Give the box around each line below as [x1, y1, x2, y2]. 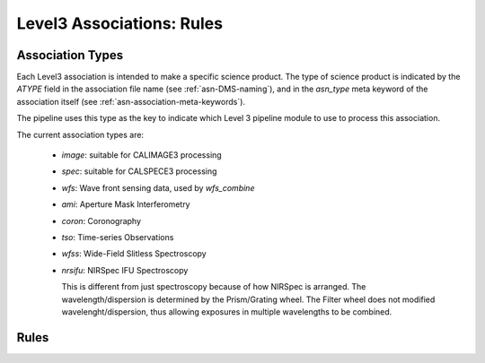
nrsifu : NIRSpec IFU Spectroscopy [61, 264, 189, 275]
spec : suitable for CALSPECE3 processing [61, 166, 217, 177]
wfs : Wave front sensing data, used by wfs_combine [61, 182, 255, 193]
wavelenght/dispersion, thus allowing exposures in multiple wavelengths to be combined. [61, 306, 392, 317]
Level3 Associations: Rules [16, 13, 224, 33]
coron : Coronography [61, 215, 142, 226]
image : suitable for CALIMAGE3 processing [61, 150, 222, 160]
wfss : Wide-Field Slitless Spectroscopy [61, 248, 207, 259]
